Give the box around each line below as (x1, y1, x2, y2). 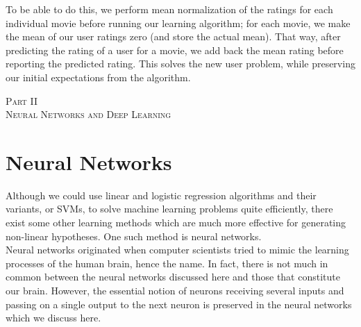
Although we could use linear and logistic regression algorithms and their (6, 187, 317, 202)
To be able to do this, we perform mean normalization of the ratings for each (6, 2, 333, 16)
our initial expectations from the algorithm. (6, 69, 191, 84)
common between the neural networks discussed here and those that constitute (6, 269, 340, 284)
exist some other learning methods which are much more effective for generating (6, 215, 346, 230)
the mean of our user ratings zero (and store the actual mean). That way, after (6, 29, 341, 44)
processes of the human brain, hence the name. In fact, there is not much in (6, 255, 328, 270)
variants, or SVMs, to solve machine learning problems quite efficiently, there (6, 201, 333, 216)
